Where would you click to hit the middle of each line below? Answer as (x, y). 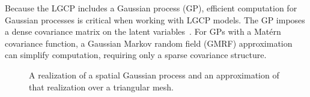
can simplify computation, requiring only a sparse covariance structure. (136, 55)
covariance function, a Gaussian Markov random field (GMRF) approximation (149, 43)
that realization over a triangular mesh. (101, 87)
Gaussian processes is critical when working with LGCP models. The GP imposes (155, 19)
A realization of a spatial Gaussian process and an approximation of (154, 75)
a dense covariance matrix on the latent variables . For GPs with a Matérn (143, 31)
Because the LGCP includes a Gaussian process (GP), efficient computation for (151, 8)
